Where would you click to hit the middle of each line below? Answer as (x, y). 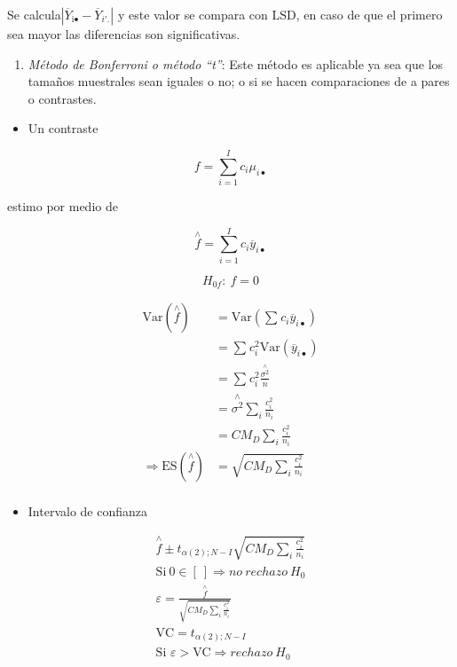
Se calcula (34, 14)
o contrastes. (62, 98)
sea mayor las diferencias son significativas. (124, 34)
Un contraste (63, 128)
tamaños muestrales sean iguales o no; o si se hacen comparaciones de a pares (239, 81)
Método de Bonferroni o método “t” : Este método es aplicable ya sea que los (236, 63)
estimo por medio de (63, 206)
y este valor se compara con (193, 14)
